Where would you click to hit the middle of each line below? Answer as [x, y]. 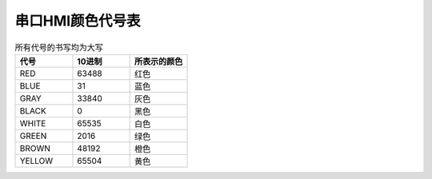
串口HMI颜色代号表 [78, 21]
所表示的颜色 [158, 62]
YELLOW [36, 161]
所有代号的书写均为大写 [59, 47]
